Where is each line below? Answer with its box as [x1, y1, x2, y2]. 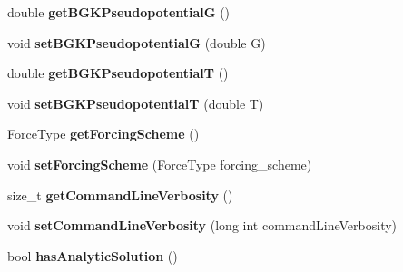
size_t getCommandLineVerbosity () [7, 185, 233, 204]
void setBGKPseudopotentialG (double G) [7, 33, 266, 52]
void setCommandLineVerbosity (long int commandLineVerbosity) [7, 216, 398, 235]
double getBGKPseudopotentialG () [7, 3, 231, 21]
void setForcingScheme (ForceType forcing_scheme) [7, 154, 312, 173]
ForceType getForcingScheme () [7, 124, 200, 143]
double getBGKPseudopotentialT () [7, 63, 229, 83]
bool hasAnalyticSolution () [7, 246, 178, 265]
